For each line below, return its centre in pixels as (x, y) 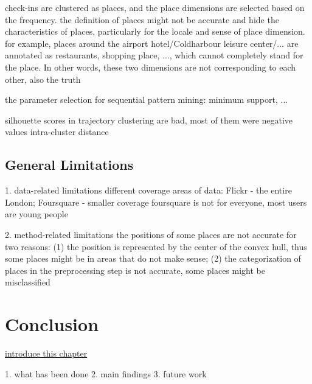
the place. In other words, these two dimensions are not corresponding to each (151, 67)
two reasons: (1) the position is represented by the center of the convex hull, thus (156, 246)
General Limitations (69, 165)
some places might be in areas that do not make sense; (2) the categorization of (153, 258)
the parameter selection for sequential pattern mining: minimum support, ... (147, 99)
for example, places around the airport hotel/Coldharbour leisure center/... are (152, 43)
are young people (36, 214)
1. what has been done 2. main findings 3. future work (106, 373)
